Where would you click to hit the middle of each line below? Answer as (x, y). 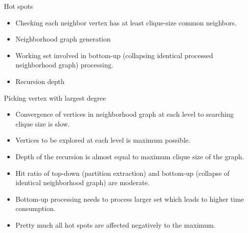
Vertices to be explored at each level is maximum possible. (103, 140)
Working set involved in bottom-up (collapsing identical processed (114, 55)
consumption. (35, 208)
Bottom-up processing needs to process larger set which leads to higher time (130, 199)
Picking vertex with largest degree (55, 97)
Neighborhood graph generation (63, 39)
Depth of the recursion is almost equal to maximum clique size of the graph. (130, 156)
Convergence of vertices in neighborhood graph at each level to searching (124, 114)
